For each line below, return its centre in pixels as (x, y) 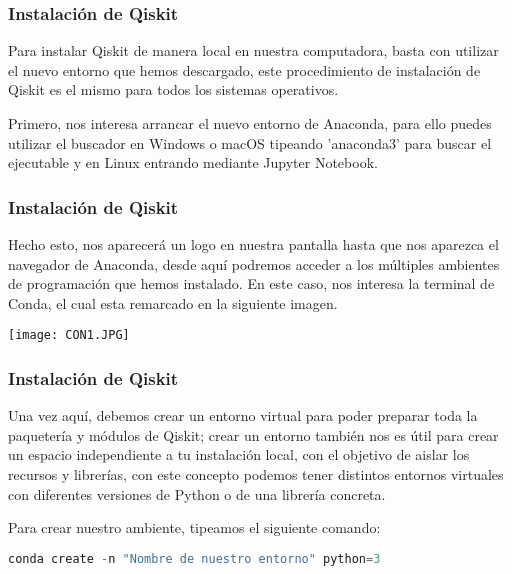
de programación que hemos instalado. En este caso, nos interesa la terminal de (251, 283)
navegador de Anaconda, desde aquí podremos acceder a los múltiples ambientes (254, 263)
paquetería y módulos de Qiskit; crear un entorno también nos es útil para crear (253, 434)
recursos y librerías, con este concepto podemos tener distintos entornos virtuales (256, 474)
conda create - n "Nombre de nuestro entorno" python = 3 (194, 558)
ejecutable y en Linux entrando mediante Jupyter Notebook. (193, 162)
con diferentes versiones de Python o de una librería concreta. (197, 493)
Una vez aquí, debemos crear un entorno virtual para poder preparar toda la (243, 415)
